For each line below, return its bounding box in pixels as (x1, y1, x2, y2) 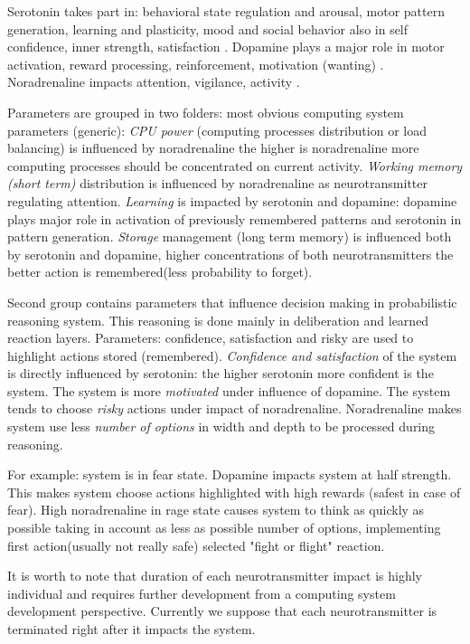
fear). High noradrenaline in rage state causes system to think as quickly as (7, 500, 425, 519)
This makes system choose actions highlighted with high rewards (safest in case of (7, 482, 461, 501)
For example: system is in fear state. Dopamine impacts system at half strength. (7, 465, 452, 484)
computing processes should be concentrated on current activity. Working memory (7, 156, 463, 175)
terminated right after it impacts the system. (7, 620, 256, 638)
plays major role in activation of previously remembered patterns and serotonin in (7, 209, 462, 228)
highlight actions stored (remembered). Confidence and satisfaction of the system (7, 346, 457, 365)
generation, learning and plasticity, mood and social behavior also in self (7, 19, 409, 38)
